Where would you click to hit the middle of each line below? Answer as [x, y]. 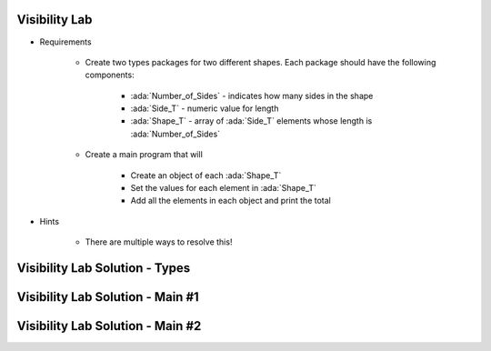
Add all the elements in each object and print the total [230, 201]
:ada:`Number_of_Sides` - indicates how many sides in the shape [252, 95]
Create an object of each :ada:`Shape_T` [206, 175]
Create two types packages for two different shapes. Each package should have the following [261, 62]
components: [110, 75]
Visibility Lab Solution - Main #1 [108, 297]
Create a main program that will [144, 155]
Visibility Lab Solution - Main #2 [109, 326]
